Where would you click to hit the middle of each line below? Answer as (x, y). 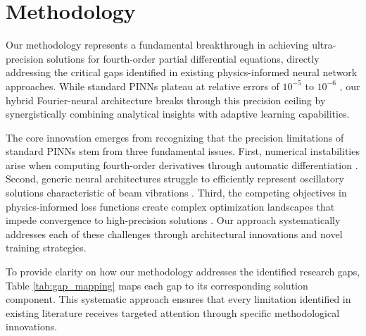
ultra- (324, 45)
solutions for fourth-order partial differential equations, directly (183, 58)
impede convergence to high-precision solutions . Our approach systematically (173, 220)
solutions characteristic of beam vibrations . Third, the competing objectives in (176, 193)
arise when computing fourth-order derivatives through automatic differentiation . (182, 164)
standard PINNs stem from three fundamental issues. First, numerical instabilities (183, 151)
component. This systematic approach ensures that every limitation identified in (178, 299)
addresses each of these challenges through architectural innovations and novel (174, 234)
